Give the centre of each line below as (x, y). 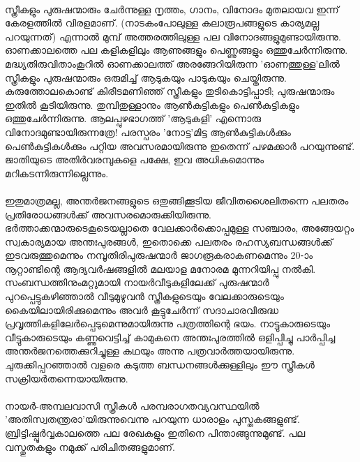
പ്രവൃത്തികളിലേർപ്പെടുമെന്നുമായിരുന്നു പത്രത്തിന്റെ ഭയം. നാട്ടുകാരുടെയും (168, 323)
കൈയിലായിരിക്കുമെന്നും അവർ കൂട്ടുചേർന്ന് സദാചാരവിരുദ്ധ (142, 310)
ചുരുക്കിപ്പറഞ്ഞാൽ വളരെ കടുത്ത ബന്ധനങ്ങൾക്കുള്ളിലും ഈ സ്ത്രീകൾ (160, 365)
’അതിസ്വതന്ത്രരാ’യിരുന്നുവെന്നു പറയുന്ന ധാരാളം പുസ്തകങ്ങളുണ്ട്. (152, 419)
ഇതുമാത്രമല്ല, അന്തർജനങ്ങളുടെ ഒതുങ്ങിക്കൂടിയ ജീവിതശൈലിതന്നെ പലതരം (177, 200)
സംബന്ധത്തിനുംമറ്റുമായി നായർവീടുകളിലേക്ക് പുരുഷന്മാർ (137, 282)
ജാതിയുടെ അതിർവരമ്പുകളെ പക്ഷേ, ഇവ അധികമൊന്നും (135, 159)
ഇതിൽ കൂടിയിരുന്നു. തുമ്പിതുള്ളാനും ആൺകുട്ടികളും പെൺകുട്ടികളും (152, 104)
